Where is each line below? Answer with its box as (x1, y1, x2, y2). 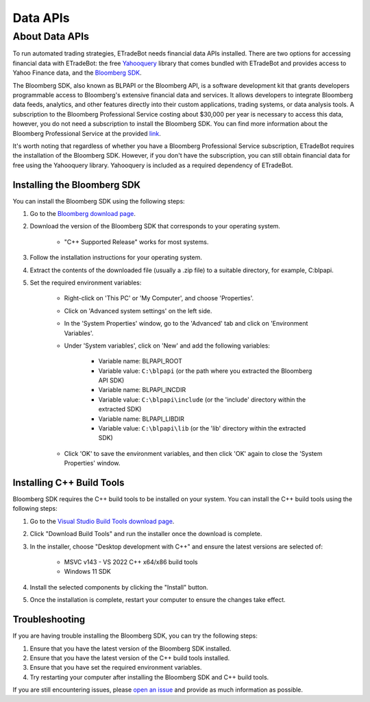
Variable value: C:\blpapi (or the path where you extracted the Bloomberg (98, 367, 312, 375)
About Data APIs (12, 30, 89, 43)
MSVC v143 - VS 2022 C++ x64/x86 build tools (64, 558, 198, 566)
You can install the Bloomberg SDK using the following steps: (12, 197, 185, 205)
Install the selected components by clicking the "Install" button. (29, 583, 208, 591)
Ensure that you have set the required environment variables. (29, 664, 202, 672)
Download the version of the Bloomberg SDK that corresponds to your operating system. (29, 222, 281, 230)
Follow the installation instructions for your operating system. (29, 254, 202, 262)
